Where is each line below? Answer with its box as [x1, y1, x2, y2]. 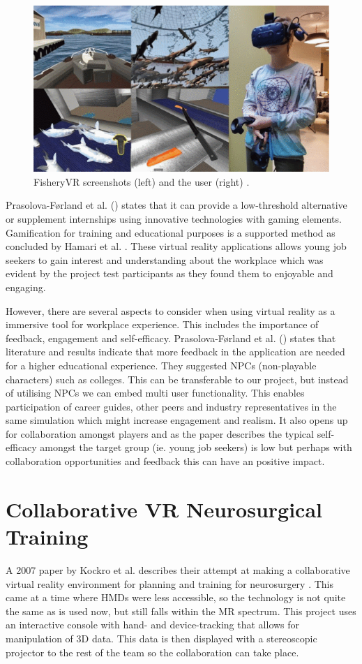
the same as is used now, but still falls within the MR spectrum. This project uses [6, 603, 356, 618]
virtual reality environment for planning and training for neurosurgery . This [6, 576, 333, 591]
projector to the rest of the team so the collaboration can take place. [6, 644, 299, 659]
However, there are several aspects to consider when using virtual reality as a [6, 303, 335, 318]
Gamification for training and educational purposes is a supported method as [6, 225, 335, 239]
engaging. [6, 279, 46, 294]
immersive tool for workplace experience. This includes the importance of [6, 317, 319, 332]
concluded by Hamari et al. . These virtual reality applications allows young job [6, 239, 347, 253]
